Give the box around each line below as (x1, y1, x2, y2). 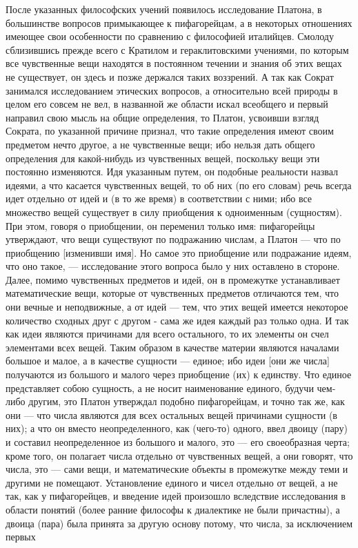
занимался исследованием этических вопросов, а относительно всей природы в (6, 83, 338, 97)
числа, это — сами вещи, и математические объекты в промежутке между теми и (6, 462, 348, 476)
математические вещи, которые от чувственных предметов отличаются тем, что (6, 286, 339, 300)
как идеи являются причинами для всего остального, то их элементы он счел (6, 326, 329, 341)
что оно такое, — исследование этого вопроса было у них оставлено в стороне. (6, 259, 340, 273)
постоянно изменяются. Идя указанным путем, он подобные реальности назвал (6, 164, 339, 179)
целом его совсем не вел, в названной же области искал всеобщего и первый (6, 97, 328, 111)
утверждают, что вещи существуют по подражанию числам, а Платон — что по (6, 232, 341, 246)
